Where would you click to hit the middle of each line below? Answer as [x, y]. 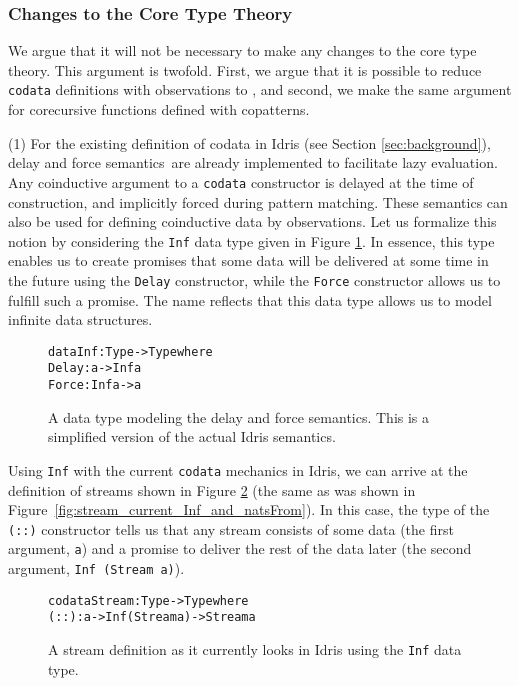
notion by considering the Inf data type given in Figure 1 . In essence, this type [251, 240]
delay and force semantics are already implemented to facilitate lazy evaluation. [253, 162]
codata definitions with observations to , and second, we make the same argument [260, 89]
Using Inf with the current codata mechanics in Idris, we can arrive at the [238, 469]
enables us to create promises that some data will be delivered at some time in [248, 260]
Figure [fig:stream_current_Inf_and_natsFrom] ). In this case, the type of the [249, 509]
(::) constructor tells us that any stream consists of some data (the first [231, 528]
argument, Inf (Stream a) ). [96, 568]
